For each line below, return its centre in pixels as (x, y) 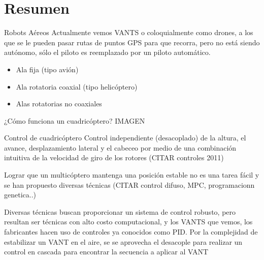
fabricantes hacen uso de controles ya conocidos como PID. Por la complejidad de (131, 232)
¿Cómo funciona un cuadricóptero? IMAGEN (75, 120)
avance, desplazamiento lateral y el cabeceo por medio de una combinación (120, 147)
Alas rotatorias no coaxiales (59, 104)
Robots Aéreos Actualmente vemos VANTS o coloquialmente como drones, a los (129, 32)
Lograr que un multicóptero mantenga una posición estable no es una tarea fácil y (132, 175)
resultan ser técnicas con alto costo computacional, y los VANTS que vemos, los (128, 222)
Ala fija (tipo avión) (47, 69)
